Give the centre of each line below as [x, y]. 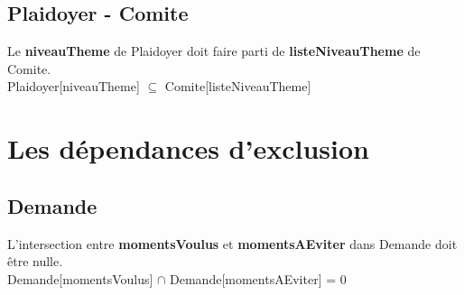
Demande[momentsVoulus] [80, 278]
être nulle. [35, 261]
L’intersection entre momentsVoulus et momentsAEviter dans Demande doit [232, 243]
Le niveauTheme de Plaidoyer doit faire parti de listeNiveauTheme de [214, 51]
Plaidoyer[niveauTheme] [74, 86]
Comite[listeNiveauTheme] [238, 86]
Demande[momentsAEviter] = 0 [258, 278]
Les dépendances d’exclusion [188, 148]
